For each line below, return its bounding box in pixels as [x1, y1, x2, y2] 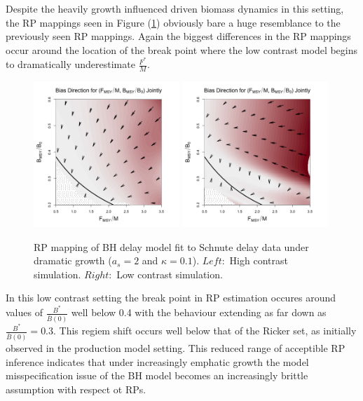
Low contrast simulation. [116, 266, 223, 281]
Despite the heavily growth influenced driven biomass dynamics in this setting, [6, 1, 344, 15]
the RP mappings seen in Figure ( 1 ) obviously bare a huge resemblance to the [6, 15, 341, 29]
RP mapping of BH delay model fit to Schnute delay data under [34, 239, 309, 254]
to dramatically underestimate [6, 57, 135, 72]
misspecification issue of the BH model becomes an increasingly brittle [6, 368, 308, 383]
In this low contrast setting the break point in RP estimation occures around [6, 290, 336, 305]
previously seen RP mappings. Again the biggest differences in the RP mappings [6, 29, 351, 43]
